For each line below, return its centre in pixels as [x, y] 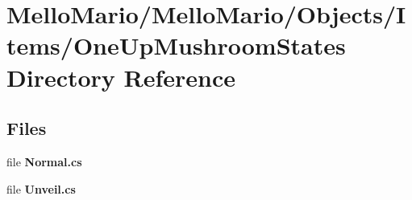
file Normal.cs [44, 161]
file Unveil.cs [41, 188]
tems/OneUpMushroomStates [176, 45]
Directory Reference [121, 77]
